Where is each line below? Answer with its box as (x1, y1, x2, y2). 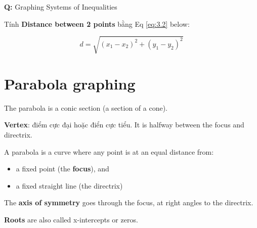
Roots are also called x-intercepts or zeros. (4, 214, 138, 225)
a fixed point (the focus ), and (16, 163, 109, 174)
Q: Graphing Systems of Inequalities (4, 2, 117, 12)
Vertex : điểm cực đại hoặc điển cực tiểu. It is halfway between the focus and (4, 119, 244, 130)
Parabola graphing (4, 73, 136, 94)
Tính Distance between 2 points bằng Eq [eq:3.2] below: (4, 18, 190, 29)
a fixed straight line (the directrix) (16, 180, 123, 191)
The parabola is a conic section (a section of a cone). (4, 102, 168, 113)
